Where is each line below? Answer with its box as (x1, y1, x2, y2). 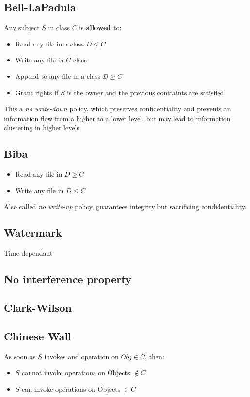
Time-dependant (4, 248, 53, 258)
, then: (145, 351, 164, 361)
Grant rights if (15, 87, 59, 97)
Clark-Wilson (4, 300, 72, 315)
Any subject (4, 22, 40, 32)
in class (48, 22, 70, 32)
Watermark (4, 225, 62, 240)
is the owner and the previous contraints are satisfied (67, 87, 224, 97)
